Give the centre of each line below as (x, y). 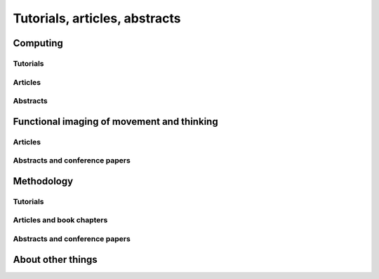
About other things (55, 259)
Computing (38, 43)
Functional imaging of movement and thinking (115, 122)
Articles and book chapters (60, 220)
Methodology (43, 181)
